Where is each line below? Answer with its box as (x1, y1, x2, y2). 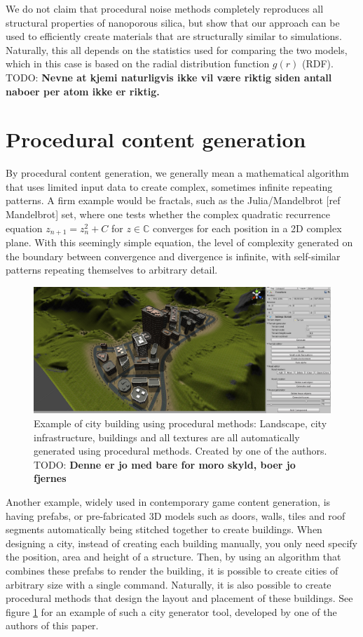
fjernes (34, 471, 67, 485)
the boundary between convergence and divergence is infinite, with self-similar (6, 248, 341, 263)
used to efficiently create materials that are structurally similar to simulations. (6, 29, 342, 43)
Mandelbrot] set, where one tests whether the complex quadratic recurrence (6, 207, 330, 222)
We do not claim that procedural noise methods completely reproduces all (6, 1, 324, 15)
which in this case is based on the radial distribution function (6, 56, 270, 71)
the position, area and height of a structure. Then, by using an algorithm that (6, 549, 341, 564)
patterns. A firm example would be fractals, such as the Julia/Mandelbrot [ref (6, 193, 341, 208)
